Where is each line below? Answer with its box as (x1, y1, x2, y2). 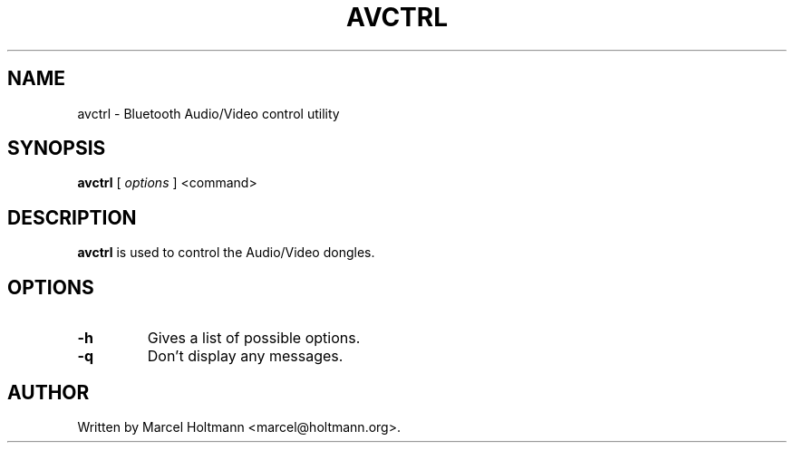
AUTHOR (7, 380, 90, 404)
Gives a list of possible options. (147, 329, 361, 348)
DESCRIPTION (7, 206, 137, 229)
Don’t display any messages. (147, 347, 344, 366)
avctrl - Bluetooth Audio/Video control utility (77, 105, 340, 121)
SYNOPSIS (7, 137, 106, 160)
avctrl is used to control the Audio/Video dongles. (77, 244, 375, 261)
